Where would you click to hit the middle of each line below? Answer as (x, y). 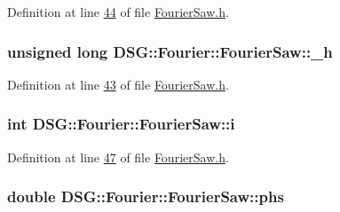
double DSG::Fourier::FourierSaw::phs (146, 196)
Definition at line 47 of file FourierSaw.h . (118, 157)
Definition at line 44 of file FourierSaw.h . (118, 12)
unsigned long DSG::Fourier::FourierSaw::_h (170, 51)
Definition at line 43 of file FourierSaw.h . (118, 84)
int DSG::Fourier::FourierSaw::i (121, 124)
